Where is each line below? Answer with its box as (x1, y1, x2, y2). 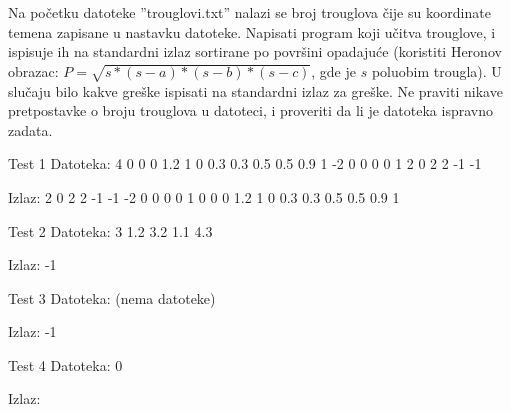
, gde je (311, 60, 356, 81)
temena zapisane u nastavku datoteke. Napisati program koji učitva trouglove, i (8, 21, 496, 42)
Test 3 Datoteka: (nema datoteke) (8, 287, 216, 308)
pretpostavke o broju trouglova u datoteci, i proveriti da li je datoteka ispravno (8, 100, 493, 121)
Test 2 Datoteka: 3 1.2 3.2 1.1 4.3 (8, 220, 213, 241)
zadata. (8, 119, 53, 140)
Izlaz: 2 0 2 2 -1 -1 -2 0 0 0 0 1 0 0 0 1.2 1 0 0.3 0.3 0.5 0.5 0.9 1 (8, 186, 400, 207)
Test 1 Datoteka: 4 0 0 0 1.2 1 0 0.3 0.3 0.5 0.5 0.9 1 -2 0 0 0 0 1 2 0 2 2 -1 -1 (8, 153, 482, 174)
